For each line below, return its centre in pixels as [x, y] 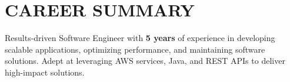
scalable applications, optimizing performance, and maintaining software [135, 49]
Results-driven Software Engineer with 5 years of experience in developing [140, 38]
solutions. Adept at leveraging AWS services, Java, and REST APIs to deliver [145, 61]
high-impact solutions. [45, 72]
